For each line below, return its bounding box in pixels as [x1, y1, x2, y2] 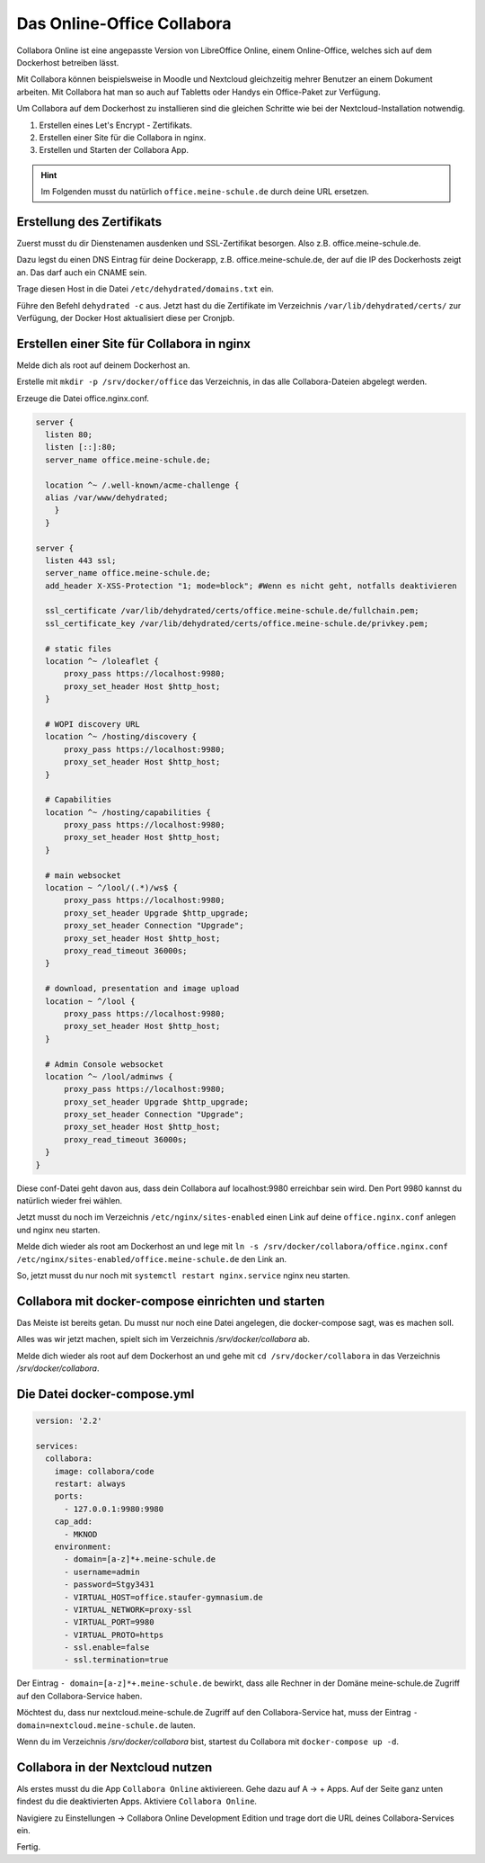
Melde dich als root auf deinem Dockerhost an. [16, 360, 190, 371]
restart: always [54, 1479, 126, 1489]
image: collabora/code [54, 1466, 154, 1476]
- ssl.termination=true [64, 1655, 169, 1665]
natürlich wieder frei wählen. [16, 1196, 123, 1206]
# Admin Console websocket [45, 1059, 164, 1070]
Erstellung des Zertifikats [16, 214, 163, 229]
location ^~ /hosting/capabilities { [45, 807, 211, 818]
